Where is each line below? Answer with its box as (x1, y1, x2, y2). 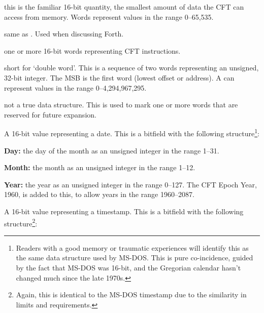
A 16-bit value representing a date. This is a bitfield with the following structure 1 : (4, 127, 259, 138)
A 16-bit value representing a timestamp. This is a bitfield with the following (4, 206, 244, 216)
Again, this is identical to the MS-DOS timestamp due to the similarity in (16, 289, 247, 300)
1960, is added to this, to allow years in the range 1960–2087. (4, 189, 194, 200)
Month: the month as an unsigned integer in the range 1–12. (4, 162, 195, 173)
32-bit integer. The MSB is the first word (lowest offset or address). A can (4, 72, 235, 83)
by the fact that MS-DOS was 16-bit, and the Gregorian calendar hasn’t (16, 262, 241, 272)
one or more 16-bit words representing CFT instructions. (4, 45, 181, 56)
